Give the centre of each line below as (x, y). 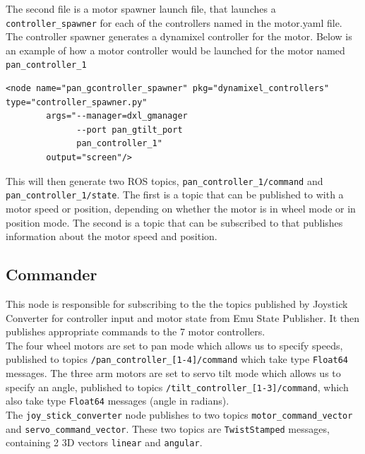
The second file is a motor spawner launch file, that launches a (141, 8)
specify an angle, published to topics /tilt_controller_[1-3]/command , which (177, 387)
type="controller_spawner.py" (77, 102)
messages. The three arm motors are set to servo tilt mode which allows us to (173, 372)
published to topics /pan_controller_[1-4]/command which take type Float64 (177, 359)
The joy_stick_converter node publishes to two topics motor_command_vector (179, 414)
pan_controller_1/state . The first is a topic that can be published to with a (175, 195)
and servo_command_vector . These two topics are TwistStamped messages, (168, 428)
